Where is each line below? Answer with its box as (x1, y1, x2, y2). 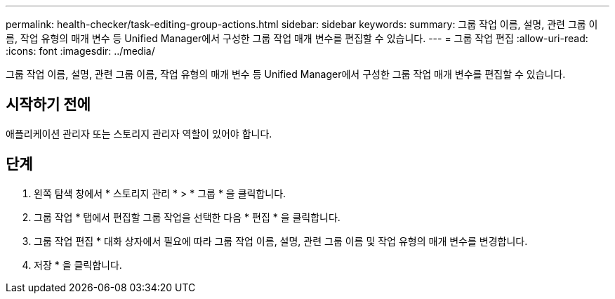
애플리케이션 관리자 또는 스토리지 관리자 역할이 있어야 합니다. (6, 127, 272, 140)
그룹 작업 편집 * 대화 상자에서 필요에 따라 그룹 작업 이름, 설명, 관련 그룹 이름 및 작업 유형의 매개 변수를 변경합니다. (34, 234, 528, 247)
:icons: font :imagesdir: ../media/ (6, 45, 155, 57)
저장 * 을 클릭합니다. (34, 258, 122, 271)
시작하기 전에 (6, 95, 91, 114)
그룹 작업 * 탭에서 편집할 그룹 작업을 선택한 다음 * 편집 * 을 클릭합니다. (34, 211, 340, 223)
